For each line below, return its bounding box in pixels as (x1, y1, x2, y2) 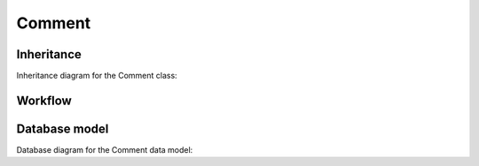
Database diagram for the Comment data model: (16, 144, 193, 155)
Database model (16, 121, 109, 136)
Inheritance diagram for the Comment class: (16, 71, 177, 81)
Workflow (16, 93, 73, 108)
